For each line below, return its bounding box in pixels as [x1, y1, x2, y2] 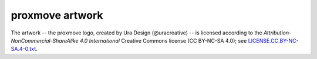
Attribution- [263, 29, 292, 36]
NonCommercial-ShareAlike [11, 37, 79, 44]
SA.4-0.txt [11, 46, 36, 53]
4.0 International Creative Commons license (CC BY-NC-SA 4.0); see [79, 37, 247, 44]
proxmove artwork [11, 9, 103, 22]
